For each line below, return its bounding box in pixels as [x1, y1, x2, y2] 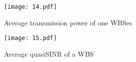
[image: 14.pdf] [4, 3, 57, 10]
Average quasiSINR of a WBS [4, 48, 94, 59]
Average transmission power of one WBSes [4, 17, 132, 27]
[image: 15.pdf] [4, 35, 57, 42]
